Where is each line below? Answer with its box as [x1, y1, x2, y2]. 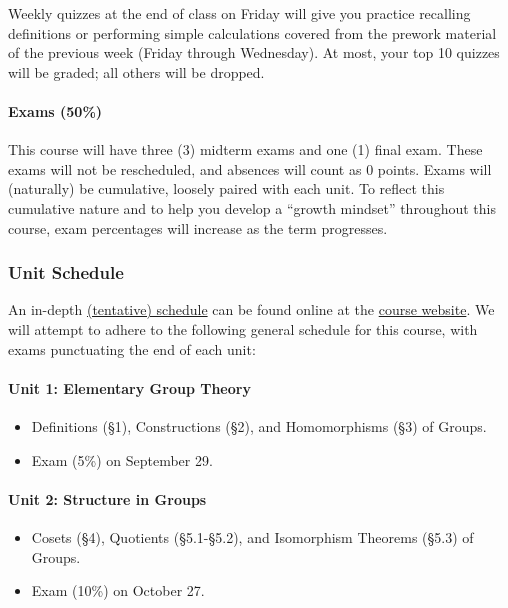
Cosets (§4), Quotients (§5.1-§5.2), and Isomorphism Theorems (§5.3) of [31, 526, 474, 547]
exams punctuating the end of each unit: [8, 338, 256, 359]
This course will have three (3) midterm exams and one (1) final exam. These [8, 139, 483, 160]
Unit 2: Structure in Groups [8, 488, 207, 509]
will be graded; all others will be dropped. [8, 61, 265, 82]
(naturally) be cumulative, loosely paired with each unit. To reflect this [8, 178, 445, 199]
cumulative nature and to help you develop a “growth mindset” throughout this [8, 197, 496, 218]
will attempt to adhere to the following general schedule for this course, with [8, 318, 478, 339]
